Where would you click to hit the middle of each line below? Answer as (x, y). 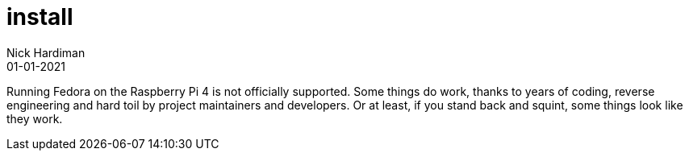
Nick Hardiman (46, 52)
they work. (35, 118)
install (40, 17)
